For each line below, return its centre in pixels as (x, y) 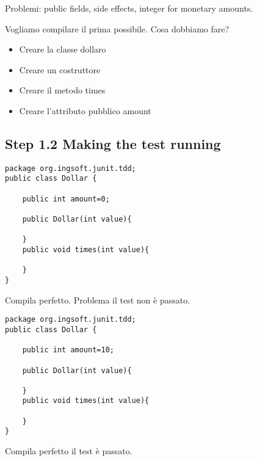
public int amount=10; (68, 350)
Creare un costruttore (60, 69)
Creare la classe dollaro (63, 49)
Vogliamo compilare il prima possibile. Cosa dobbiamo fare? (117, 28)
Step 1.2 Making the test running (113, 143)
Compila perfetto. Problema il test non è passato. (98, 299)
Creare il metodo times (62, 90)
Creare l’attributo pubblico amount (85, 110)
